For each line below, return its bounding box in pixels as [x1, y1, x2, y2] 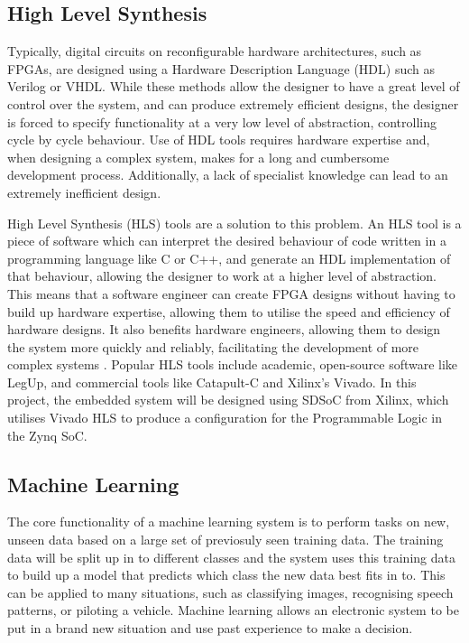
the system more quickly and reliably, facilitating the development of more [7, 337, 419, 356]
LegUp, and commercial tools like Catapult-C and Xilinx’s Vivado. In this [7, 372, 417, 391]
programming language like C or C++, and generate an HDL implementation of [7, 248, 451, 267]
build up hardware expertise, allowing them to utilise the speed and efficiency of [7, 302, 450, 321]
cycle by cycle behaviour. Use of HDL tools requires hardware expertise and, [7, 130, 430, 149]
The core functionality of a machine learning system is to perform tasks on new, [7, 512, 450, 531]
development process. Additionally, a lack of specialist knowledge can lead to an [7, 165, 448, 184]
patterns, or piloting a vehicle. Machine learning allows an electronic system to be [7, 601, 459, 620]
